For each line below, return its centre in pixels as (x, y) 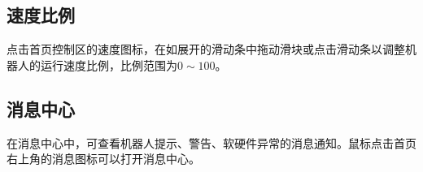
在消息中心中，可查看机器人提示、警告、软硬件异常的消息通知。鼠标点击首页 (211, 142)
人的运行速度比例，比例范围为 (97, 64)
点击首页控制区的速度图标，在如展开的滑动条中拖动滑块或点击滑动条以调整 (206, 49)
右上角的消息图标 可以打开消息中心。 (103, 159)
